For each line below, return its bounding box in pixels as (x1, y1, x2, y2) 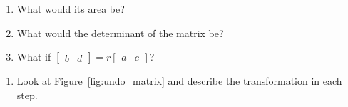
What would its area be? (16, 1, 125, 16)
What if (16, 49, 51, 64)
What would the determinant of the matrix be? (16, 25, 224, 40)
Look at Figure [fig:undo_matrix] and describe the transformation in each (16, 73, 342, 88)
